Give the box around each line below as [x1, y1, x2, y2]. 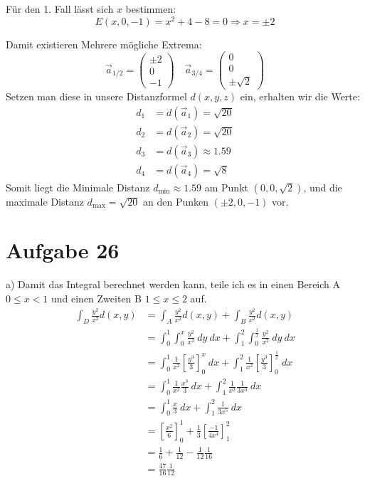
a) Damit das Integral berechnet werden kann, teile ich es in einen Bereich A [6, 277, 341, 292]
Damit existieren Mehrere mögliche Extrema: [6, 36, 202, 51]
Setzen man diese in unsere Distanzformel [6, 88, 187, 103]
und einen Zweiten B [51, 291, 142, 306]
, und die [303, 179, 342, 194]
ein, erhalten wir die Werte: [240, 88, 360, 103]
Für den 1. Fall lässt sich [6, 1, 114, 16]
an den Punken [142, 194, 208, 208]
